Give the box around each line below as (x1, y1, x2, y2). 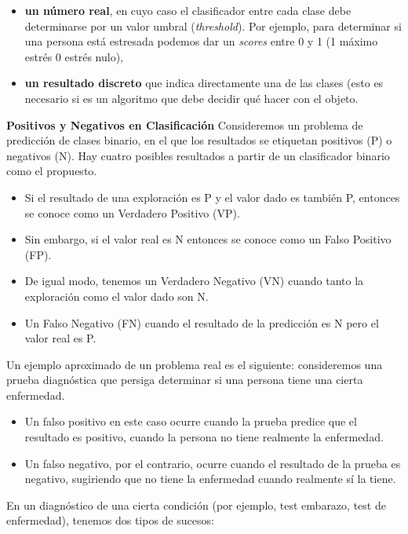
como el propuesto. (6, 163, 97, 179)
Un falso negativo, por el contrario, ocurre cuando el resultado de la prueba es (24, 455, 401, 471)
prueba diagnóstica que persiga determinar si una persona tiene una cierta (6, 371, 363, 388)
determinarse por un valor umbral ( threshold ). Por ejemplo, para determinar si (24, 17, 402, 34)
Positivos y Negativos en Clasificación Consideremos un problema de (6, 116, 363, 133)
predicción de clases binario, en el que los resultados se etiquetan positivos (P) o (6, 132, 392, 148)
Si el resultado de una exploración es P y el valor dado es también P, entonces (24, 188, 400, 205)
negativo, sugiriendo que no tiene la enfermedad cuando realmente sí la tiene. (24, 470, 396, 487)
